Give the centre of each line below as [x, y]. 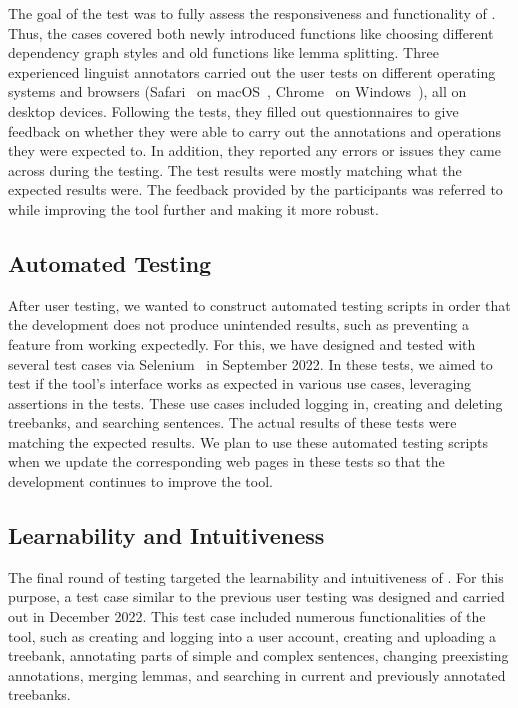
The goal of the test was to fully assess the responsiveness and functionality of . [252, 13]
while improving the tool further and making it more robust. [193, 208]
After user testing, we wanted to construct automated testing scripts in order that [259, 304]
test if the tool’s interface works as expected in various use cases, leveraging [240, 383]
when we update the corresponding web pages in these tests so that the [226, 461]
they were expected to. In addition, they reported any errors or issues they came [254, 150]
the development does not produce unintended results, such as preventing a [238, 324]
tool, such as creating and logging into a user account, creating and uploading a [252, 635]
